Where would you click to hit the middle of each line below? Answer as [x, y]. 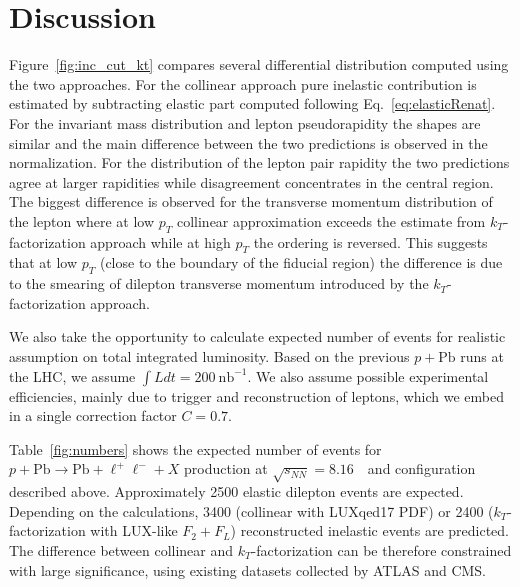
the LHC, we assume [72, 375]
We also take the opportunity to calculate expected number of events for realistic [257, 336]
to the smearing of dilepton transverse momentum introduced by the [219, 283]
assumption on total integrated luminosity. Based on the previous [209, 356]
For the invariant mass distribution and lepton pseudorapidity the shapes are [245, 122]
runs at [482, 356]
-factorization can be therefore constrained [381, 549]
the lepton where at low [82, 220]
